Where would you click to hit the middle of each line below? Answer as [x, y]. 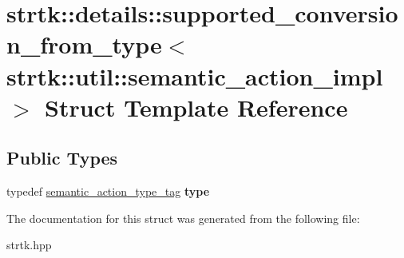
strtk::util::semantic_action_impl [195, 75]
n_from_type [84, 44]
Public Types [62, 158]
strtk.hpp [29, 245]
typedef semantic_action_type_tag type [108, 191]
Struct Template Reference [196, 107]
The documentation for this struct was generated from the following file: [183, 218]
